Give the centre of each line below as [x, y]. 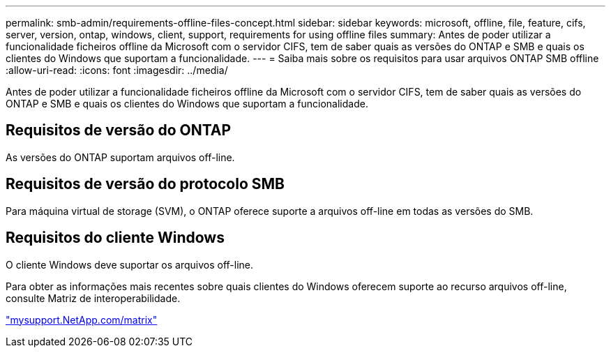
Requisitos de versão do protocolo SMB [145, 184]
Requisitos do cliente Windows [115, 238]
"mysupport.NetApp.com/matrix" [82, 320]
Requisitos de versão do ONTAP [119, 130]
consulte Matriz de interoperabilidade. [93, 298]
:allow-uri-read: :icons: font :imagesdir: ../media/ [117, 70]
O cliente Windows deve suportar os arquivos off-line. [130, 264]
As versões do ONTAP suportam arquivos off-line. [120, 157]
